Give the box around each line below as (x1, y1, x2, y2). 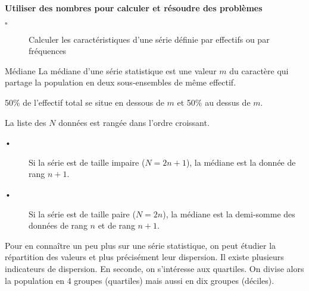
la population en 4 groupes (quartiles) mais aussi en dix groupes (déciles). (5, 274, 274, 286)
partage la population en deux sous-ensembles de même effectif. (5, 76, 236, 88)
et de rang (98, 219, 135, 232)
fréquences (29, 45, 67, 57)
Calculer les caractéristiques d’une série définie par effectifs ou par (29, 33, 270, 45)
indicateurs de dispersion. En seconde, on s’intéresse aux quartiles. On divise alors (5, 262, 304, 274)
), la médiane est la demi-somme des (163, 207, 295, 220)
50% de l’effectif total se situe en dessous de (5, 96, 164, 108)
